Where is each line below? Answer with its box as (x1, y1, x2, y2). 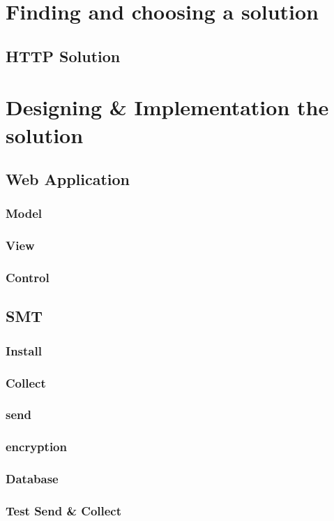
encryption (6, 438, 67, 455)
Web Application (6, 168, 130, 190)
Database (6, 470, 59, 487)
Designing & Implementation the (6, 93, 329, 122)
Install (6, 342, 42, 359)
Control (6, 269, 50, 286)
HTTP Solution (6, 45, 121, 66)
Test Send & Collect (6, 501, 122, 519)
